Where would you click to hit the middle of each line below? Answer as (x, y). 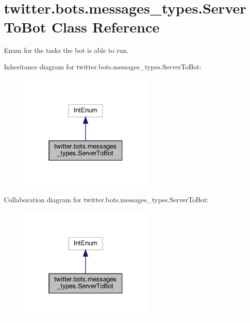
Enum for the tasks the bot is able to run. (67, 50)
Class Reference (106, 27)
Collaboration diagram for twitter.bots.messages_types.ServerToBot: (106, 200)
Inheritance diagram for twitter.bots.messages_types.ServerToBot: (103, 66)
